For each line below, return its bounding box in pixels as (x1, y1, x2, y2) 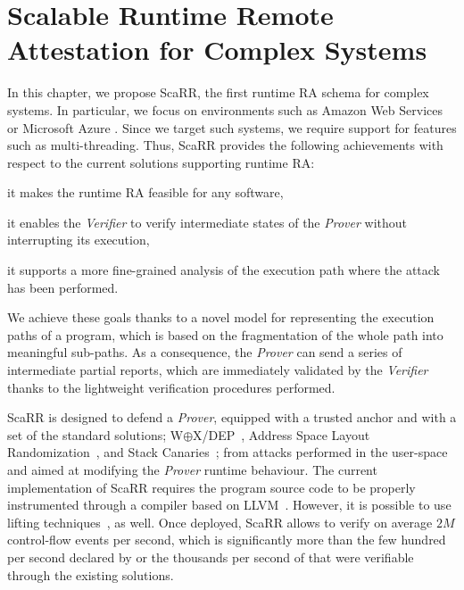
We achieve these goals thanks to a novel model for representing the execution (7, 308, 435, 327)
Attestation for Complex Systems (7, 31, 427, 68)
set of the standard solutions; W (7, 425, 184, 444)
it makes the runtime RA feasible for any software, (7, 183, 284, 202)
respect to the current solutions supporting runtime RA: (7, 153, 315, 171)
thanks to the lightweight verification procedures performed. (7, 378, 336, 396)
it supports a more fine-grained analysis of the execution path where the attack (7, 261, 441, 279)
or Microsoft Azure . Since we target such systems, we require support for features (7, 118, 457, 137)
